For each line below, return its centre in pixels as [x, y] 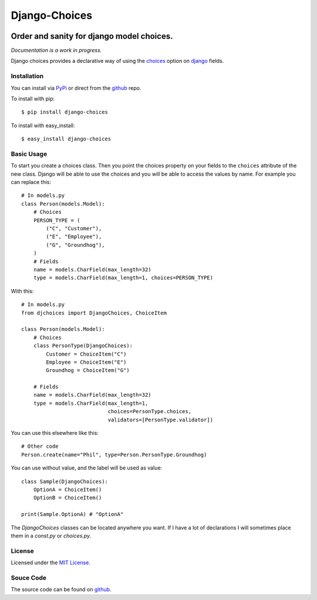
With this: [22, 291]
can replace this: [31, 182]
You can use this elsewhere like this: [55, 433]
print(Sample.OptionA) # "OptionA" [72, 514]
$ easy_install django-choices [66, 139]
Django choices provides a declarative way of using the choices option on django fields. [117, 61]
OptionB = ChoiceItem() [68, 498]
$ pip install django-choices [65, 112]
